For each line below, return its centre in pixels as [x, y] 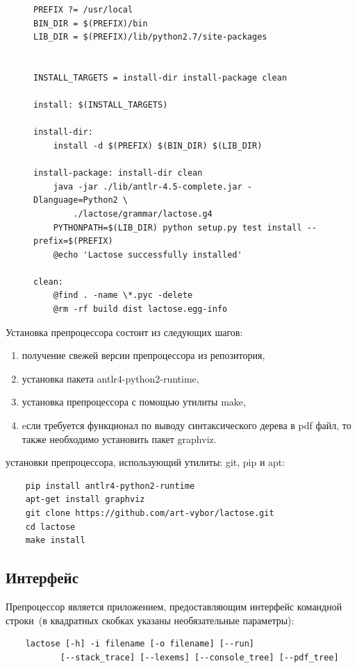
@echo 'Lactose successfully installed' [148, 254]
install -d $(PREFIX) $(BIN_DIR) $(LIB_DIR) [158, 145]
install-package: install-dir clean [118, 173]
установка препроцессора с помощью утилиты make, [134, 402]
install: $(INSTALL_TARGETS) [101, 105]
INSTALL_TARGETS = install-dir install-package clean [160, 77]
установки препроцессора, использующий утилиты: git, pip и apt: [146, 462]
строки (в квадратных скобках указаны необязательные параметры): [150, 620]
